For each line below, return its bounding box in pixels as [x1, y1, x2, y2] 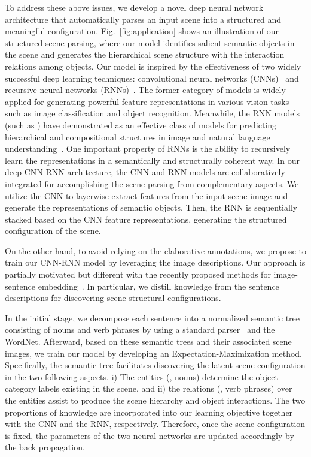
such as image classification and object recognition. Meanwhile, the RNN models [5, 107, 300, 119]
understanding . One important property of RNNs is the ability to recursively [5, 142, 291, 155]
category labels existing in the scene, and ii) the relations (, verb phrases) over [5, 382, 292, 395]
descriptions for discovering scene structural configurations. [5, 291, 221, 304]
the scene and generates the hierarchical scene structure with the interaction [5, 48, 285, 61]
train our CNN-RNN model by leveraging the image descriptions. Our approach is [5, 256, 306, 269]
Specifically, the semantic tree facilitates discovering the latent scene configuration [5, 359, 306, 371]
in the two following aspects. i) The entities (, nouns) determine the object [5, 370, 278, 383]
